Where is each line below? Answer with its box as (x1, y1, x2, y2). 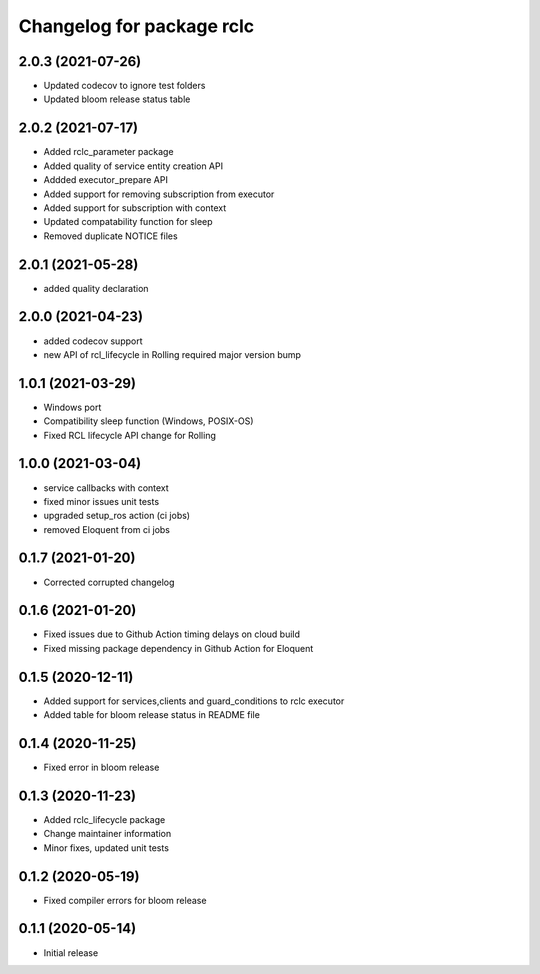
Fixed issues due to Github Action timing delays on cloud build (43, 628, 300, 640)
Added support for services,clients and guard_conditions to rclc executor (43, 695, 345, 707)
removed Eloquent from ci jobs (43, 523, 170, 535)
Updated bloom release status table (43, 93, 191, 105)
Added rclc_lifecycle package (43, 813, 166, 825)
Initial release (43, 946, 99, 959)
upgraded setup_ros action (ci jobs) (43, 510, 190, 522)
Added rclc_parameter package (43, 146, 174, 158)
